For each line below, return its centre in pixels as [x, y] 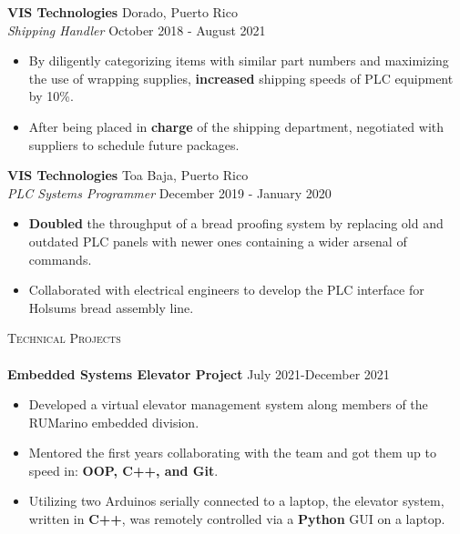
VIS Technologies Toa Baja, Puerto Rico [128, 175]
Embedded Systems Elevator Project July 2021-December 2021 [199, 373]
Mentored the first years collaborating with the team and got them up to [232, 453]
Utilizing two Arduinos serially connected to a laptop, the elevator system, [236, 501]
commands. [60, 259]
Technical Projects [64, 338]
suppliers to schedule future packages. [134, 144]
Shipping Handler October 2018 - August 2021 [137, 30]
